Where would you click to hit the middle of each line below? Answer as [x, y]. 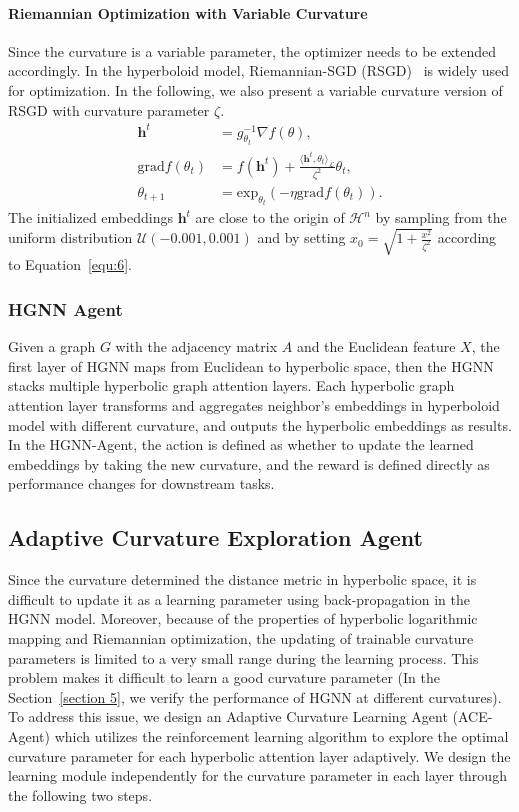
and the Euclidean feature [376, 346]
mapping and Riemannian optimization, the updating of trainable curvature [241, 638]
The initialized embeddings [90, 217]
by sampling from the [441, 217]
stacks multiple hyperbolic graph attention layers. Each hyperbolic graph [231, 385]
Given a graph [52, 346]
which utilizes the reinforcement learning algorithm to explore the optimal [281, 736]
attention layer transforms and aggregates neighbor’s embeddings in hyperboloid [254, 405]
